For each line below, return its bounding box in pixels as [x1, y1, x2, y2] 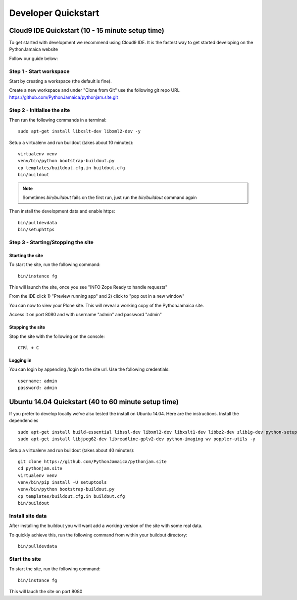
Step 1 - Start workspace [9, 67, 70, 74]
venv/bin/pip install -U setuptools [18, 479, 107, 485]
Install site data [9, 513, 47, 520]
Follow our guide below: [9, 55, 58, 62]
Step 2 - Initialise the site [9, 107, 70, 114]
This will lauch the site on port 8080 [9, 589, 83, 595]
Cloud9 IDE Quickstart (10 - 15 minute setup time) [9, 26, 164, 35]
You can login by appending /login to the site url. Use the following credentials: [9, 366, 170, 372]
